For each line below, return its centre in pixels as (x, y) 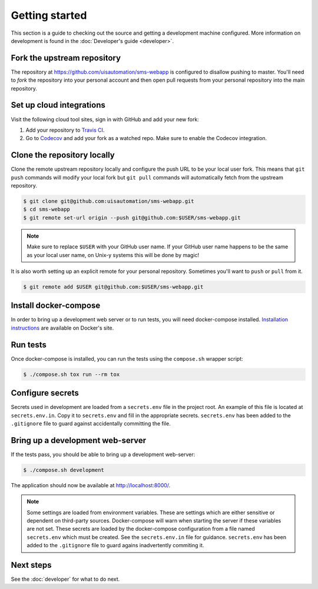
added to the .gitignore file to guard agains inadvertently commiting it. (115, 545)
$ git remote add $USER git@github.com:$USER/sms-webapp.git (113, 287)
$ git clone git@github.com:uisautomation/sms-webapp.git (109, 201)
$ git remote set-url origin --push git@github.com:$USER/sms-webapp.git (132, 217)
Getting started (49, 15)
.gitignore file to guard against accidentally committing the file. (91, 423)
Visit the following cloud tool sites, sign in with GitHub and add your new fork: (105, 119)
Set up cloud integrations (58, 105)
